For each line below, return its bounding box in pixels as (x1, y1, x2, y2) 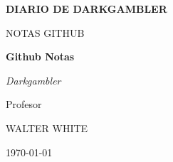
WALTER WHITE (6, 120, 88, 135)
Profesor (6, 97, 42, 112)
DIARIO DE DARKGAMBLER (6, 1, 167, 16)
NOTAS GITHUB (6, 25, 85, 40)
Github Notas (6, 49, 75, 64)
